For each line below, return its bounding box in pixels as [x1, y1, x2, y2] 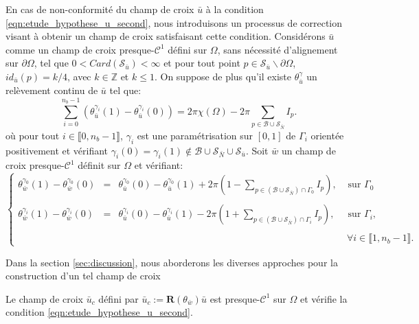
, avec [67, 69, 91, 83]
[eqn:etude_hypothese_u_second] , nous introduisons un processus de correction [5, 15, 343, 30]
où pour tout [5, 128, 60, 142]
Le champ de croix [5, 291, 83, 305]
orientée [310, 128, 344, 142]
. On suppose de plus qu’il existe [154, 69, 291, 83]
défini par [98, 291, 139, 305]
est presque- [209, 291, 260, 305]
